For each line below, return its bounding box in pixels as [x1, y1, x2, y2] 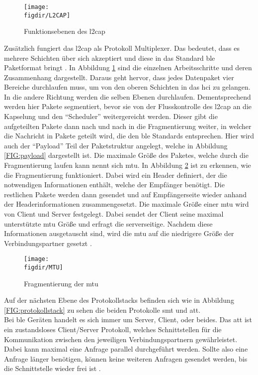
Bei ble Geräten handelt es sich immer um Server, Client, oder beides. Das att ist [4, 314, 252, 325]
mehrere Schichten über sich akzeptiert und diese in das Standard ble [4, 52, 215, 63]
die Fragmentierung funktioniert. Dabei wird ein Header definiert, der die [4, 169, 227, 180]
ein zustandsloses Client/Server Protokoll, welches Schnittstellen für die [4, 324, 222, 335]
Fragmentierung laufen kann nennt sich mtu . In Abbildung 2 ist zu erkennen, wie [4, 160, 251, 170]
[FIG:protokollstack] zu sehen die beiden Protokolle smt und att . [4, 304, 201, 315]
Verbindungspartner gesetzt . [4, 238, 92, 248]
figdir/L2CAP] [24, 11, 71, 19]
